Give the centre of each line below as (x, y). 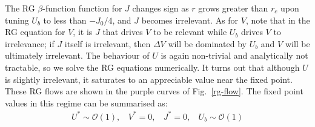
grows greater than (233, 8)
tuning (17, 20)
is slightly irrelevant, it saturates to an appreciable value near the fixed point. (149, 79)
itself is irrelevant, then (108, 43)
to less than (65, 20)
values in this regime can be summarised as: (86, 103)
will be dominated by (207, 43)
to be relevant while (190, 32)
